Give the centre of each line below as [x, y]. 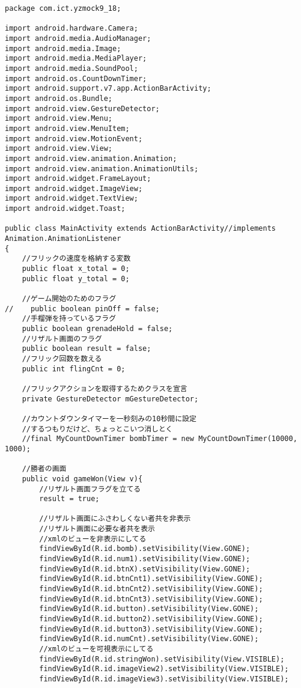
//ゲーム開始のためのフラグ [69, 299]
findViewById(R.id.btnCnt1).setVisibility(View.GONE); [151, 579]
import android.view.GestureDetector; [82, 108]
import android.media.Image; [63, 48]
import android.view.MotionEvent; [74, 139]
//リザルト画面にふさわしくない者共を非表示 [115, 519]
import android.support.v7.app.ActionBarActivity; [108, 89]
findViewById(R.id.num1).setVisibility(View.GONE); [145, 559]
